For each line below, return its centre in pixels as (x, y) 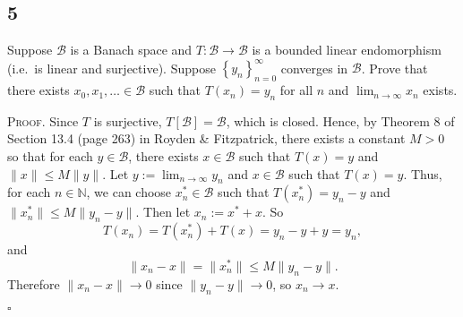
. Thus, (423, 173)
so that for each (50, 156)
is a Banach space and (131, 50)
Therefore (34, 283)
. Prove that (394, 68)
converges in (314, 68)
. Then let (163, 212)
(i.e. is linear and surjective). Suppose (111, 68)
